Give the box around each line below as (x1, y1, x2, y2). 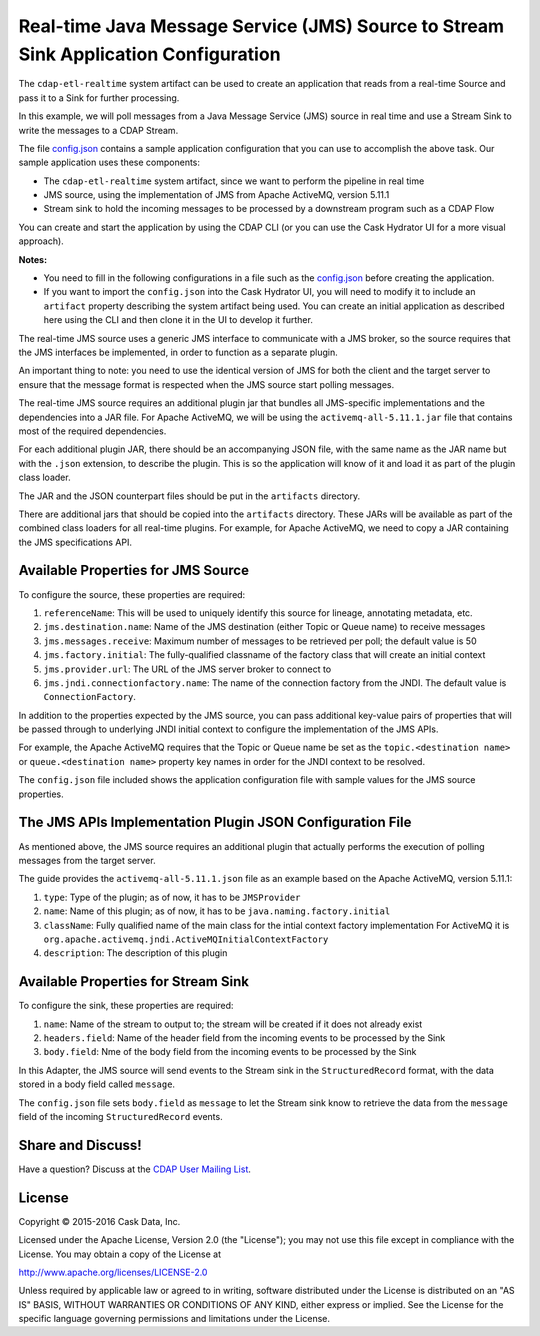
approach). (18, 235, 64, 247)
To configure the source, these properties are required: (18, 588, 246, 600)
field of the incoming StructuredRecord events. (18, 1110, 224, 1122)
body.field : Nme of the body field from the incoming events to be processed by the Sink (43, 1046, 417, 1058)
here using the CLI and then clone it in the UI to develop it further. (43, 314, 314, 326)
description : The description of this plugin (43, 947, 228, 959)
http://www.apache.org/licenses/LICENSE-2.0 (18, 1266, 208, 1278)
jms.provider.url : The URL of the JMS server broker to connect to (43, 663, 332, 675)
